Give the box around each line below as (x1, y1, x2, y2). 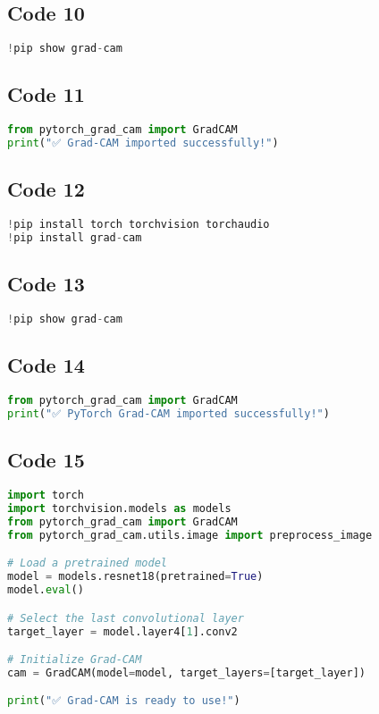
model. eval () (7, 584, 84, 597)
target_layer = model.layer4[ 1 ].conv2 (7, 625, 238, 638)
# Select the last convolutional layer (7, 611, 244, 625)
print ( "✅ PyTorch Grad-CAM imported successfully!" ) (7, 407, 330, 421)
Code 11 (7, 80, 85, 108)
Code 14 (7, 351, 85, 379)
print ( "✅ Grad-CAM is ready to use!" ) (7, 694, 240, 708)
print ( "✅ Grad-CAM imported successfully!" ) (7, 137, 279, 150)
